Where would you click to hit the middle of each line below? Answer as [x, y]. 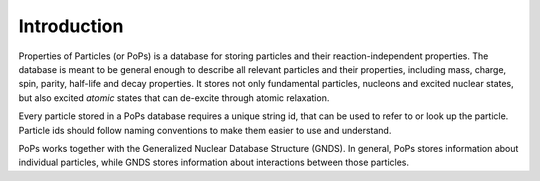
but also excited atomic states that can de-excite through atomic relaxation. [174, 97]
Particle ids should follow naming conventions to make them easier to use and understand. [205, 130]
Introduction [71, 26]
